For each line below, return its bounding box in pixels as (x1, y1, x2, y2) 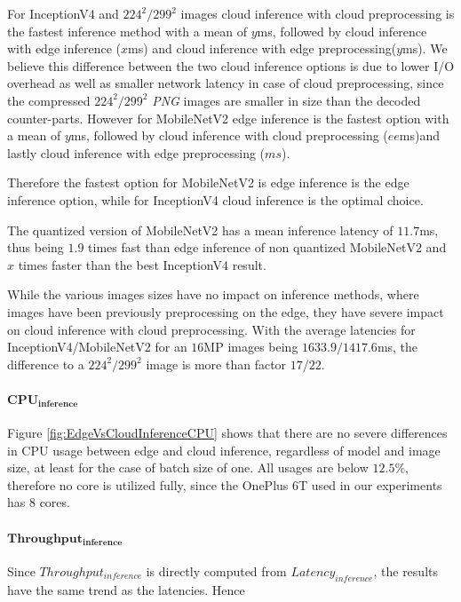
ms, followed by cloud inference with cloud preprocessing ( (70, 126, 388, 145)
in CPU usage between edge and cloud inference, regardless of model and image (7, 440, 441, 459)
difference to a (7, 354, 84, 373)
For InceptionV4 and (7, 4, 119, 22)
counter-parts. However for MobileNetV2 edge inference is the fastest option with (7, 108, 449, 127)
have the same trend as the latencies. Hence (7, 580, 245, 598)
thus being (7, 238, 64, 257)
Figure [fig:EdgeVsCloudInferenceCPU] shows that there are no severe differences (7, 424, 448, 442)
